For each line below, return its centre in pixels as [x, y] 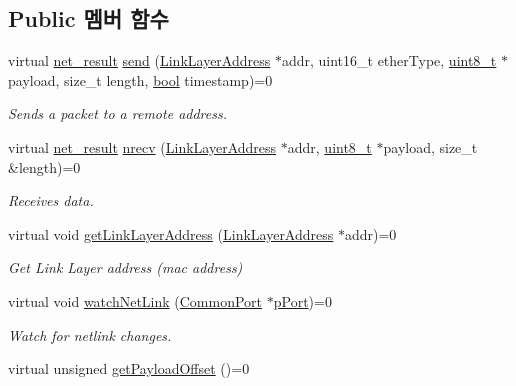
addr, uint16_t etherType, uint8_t [389, 60]
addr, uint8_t [329, 146]
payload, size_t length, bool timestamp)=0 [140, 79]
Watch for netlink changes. [90, 334]
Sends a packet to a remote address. [117, 113]
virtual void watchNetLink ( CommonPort [135, 300]
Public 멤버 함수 [88, 18]
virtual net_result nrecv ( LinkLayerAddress [142, 146]
